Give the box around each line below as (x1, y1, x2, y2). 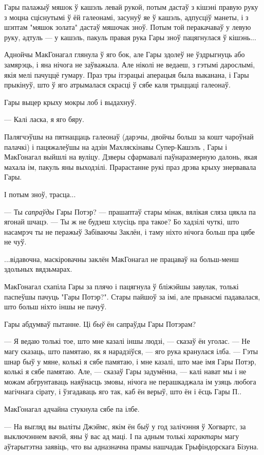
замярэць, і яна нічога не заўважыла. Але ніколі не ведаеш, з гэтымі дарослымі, (4, 59, 255, 69)
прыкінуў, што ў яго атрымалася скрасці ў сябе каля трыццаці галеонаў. (4, 79, 231, 90)
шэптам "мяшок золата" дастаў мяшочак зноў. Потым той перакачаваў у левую (4, 22, 251, 32)
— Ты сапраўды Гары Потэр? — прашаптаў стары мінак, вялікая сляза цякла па (4, 206, 256, 217)
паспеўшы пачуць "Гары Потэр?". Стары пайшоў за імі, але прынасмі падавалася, (4, 291, 260, 302)
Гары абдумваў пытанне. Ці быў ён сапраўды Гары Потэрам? (4, 318, 196, 329)
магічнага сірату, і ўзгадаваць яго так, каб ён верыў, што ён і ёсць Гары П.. (4, 386, 242, 397)
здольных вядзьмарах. (4, 264, 72, 274)
